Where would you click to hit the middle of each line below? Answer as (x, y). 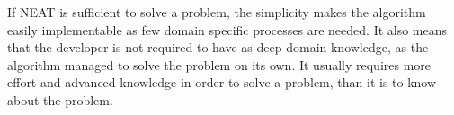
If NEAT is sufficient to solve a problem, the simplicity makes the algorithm (217, 12)
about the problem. (60, 99)
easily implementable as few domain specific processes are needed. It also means (227, 29)
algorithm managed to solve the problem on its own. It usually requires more (219, 64)
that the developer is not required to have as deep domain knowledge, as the (218, 47)
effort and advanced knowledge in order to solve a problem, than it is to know (222, 82)
